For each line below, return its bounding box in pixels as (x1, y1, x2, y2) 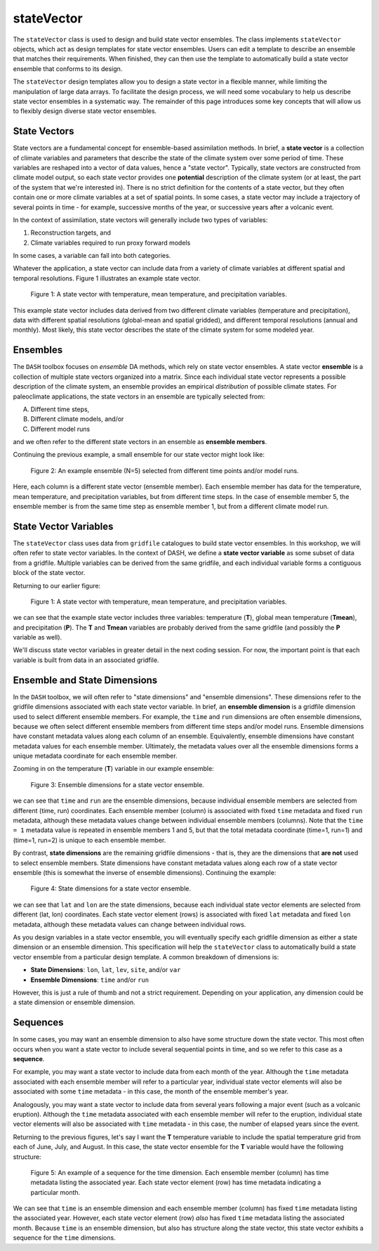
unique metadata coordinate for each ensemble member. (13, 752, 178, 760)
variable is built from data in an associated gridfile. (13, 656, 159, 664)
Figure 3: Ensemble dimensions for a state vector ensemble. (30, 780, 205, 789)
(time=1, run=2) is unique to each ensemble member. (13, 836, 166, 844)
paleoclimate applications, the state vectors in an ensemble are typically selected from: (13, 392, 265, 401)
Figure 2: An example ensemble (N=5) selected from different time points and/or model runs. (30, 466, 299, 474)
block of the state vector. (13, 569, 86, 577)
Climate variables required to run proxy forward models (30, 238, 191, 247)
